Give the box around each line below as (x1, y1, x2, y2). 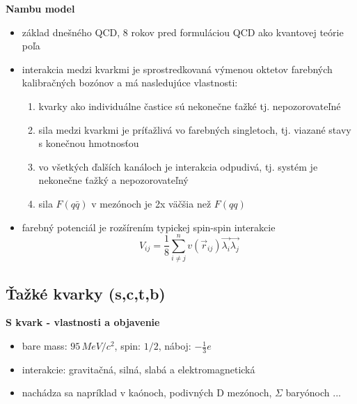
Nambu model (6, 1, 75, 15)
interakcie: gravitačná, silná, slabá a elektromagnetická (22, 362, 255, 376)
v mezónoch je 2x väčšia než (91, 196, 212, 210)
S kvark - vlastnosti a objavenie (6, 315, 160, 329)
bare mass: (22, 339, 68, 353)
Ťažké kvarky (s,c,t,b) (6, 282, 166, 304)
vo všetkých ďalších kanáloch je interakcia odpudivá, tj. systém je (38, 159, 318, 173)
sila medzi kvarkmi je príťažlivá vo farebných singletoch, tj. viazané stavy (38, 122, 351, 137)
